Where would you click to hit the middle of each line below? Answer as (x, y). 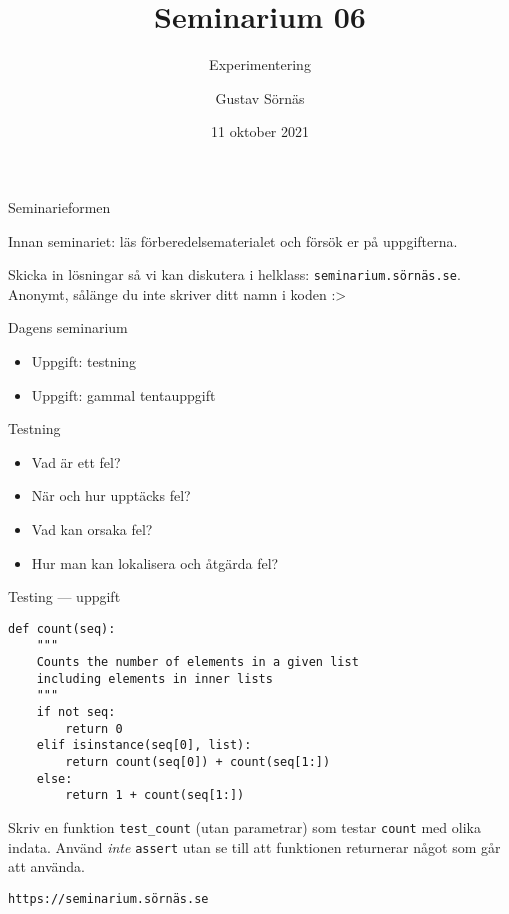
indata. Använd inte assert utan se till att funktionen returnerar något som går (254, 846)
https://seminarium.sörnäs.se (108, 898)
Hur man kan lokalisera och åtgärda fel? (155, 562)
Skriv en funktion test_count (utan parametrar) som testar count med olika (244, 826)
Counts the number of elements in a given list (197, 662)
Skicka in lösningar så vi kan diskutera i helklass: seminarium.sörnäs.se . (234, 274)
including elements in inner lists (154, 678)
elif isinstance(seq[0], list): (144, 745)
